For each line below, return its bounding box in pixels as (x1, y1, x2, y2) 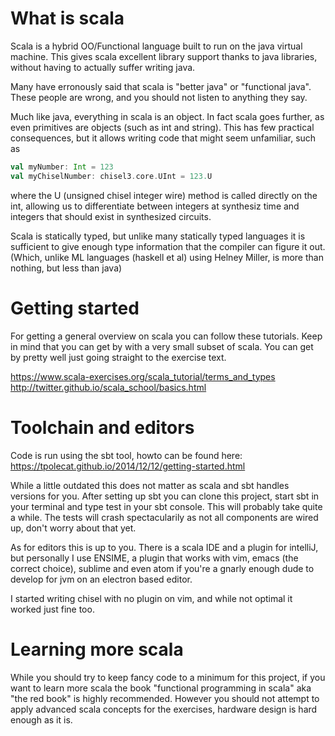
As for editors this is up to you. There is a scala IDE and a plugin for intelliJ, (10, 541, 319, 553)
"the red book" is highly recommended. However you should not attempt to (10, 692, 320, 704)
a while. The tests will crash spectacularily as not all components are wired (10, 511, 319, 523)
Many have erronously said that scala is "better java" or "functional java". (10, 80, 312, 92)
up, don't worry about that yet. (10, 522, 137, 534)
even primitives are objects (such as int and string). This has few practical (10, 121, 315, 133)
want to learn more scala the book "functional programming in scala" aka (10, 682, 312, 694)
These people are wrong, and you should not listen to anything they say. (10, 91, 308, 103)
